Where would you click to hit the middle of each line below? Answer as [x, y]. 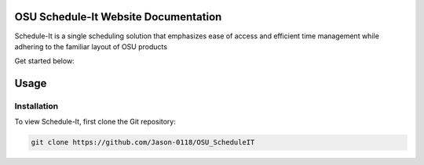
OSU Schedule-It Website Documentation [118, 17]
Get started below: [44, 61]
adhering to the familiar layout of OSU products [91, 46]
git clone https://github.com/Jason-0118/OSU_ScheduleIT [143, 142]
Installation [37, 106]
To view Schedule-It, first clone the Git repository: [95, 122]
